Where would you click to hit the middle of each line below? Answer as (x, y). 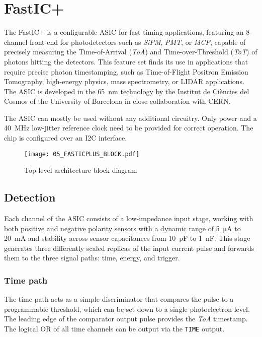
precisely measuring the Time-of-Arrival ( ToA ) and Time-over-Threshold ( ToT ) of (131, 52)
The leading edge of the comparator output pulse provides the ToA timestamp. (126, 319)
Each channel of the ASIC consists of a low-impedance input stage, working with (129, 218)
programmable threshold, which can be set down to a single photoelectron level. (127, 309)
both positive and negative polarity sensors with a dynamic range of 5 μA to (122, 228)
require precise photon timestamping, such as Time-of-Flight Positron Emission (126, 71)
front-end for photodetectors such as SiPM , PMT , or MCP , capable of (138, 42)
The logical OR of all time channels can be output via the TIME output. (114, 329)
